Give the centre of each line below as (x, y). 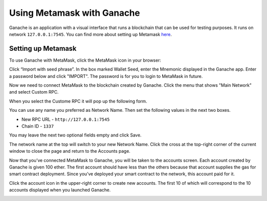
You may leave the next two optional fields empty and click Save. (75, 135)
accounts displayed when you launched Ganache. (60, 190)
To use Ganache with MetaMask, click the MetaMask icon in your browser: (85, 60)
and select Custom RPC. (34, 92)
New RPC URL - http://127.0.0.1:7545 (66, 119)
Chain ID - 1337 (38, 126)
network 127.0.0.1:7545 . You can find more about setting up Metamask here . (90, 34)
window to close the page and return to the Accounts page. (70, 151)
